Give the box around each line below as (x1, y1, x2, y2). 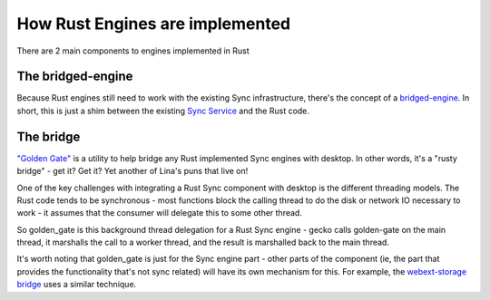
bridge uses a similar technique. (16, 279, 137, 290)
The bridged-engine (16, 69, 133, 84)
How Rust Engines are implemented (16, 14, 290, 34)
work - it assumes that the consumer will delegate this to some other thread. (16, 208, 303, 218)
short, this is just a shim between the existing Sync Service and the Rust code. (16, 105, 310, 116)
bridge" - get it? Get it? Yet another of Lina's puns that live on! (16, 166, 249, 177)
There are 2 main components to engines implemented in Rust (16, 45, 250, 56)
